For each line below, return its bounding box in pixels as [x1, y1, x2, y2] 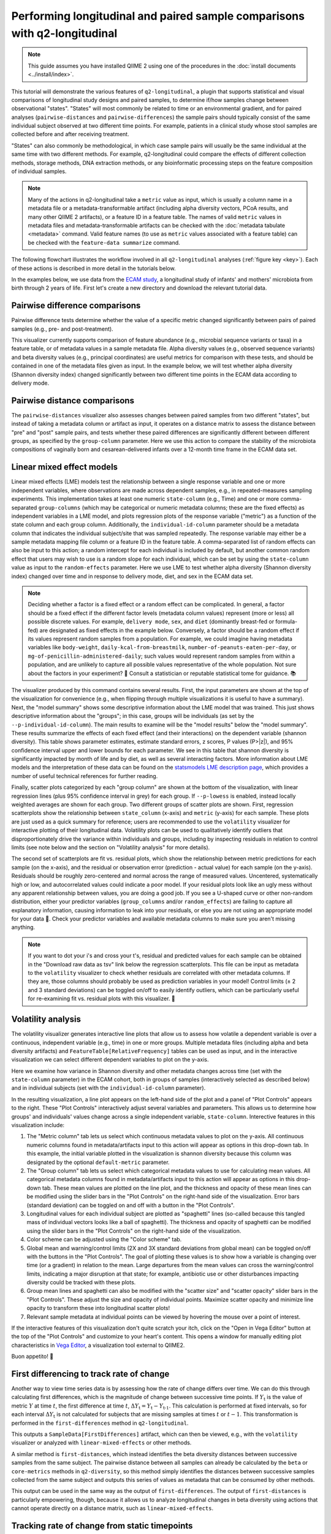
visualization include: [11, 1122, 64, 1129]
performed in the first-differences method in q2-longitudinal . [11, 1419, 189, 1427]
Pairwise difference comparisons [11, 301, 141, 311]
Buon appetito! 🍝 [11, 1353, 54, 1360]
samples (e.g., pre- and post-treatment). [11, 325, 113, 333]
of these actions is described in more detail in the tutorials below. [11, 264, 176, 272]
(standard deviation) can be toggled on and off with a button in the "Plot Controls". [26, 1201, 235, 1209]
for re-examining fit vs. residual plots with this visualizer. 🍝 [28, 995, 175, 1003]
